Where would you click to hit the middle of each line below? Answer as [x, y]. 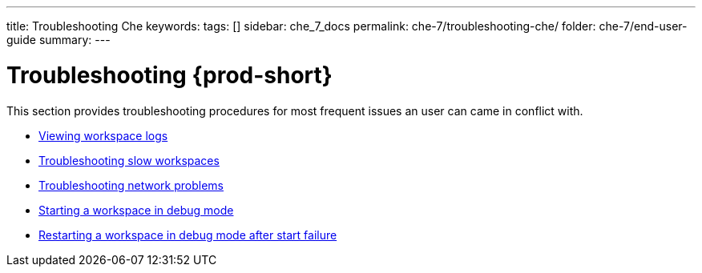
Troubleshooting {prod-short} [169, 75]
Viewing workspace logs [103, 135]
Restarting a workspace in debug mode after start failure [188, 235]
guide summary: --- [58, 40]
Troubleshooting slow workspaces [129, 160]
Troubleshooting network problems [131, 185]
